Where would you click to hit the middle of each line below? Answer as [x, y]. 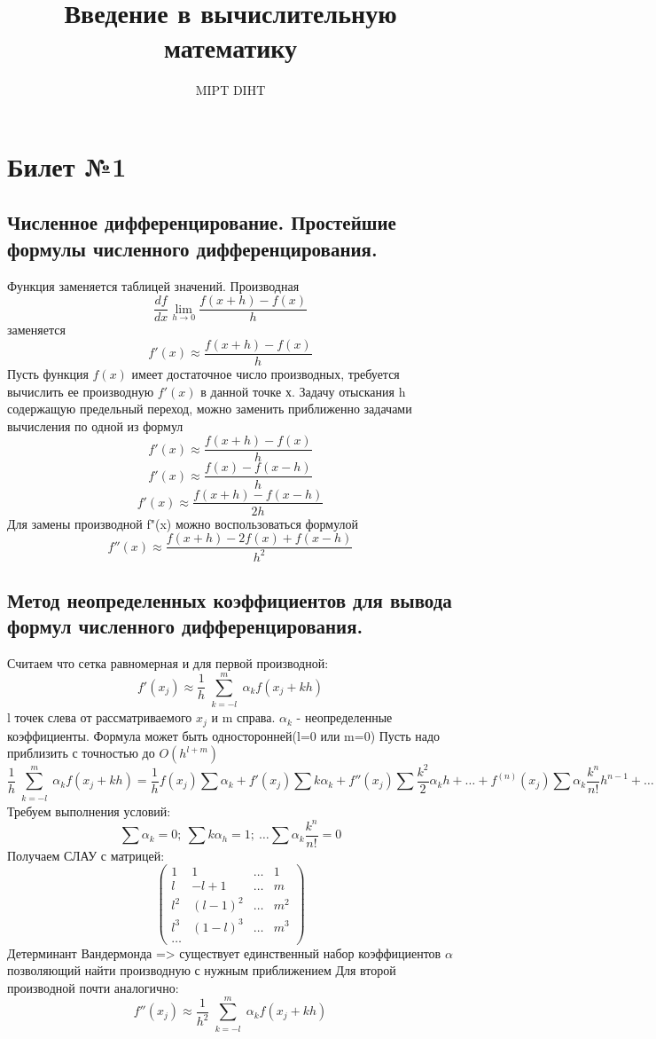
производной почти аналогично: [93, 987]
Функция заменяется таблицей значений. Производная [153, 285]
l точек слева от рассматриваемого [100, 717]
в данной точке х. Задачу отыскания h [303, 391]
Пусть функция [48, 374]
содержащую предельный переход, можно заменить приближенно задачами [210, 409]
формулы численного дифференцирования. [192, 248]
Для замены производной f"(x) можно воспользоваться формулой [183, 523]
